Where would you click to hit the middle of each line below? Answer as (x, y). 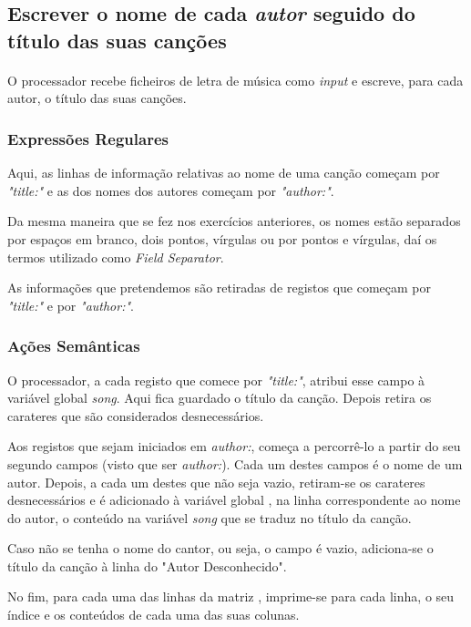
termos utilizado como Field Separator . (116, 257)
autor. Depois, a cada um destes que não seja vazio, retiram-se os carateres (216, 482)
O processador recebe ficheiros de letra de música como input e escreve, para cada (235, 80)
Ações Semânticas (74, 346)
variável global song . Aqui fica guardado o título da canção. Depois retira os (220, 398)
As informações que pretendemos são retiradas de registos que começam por (220, 288)
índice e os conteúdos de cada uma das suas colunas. (154, 615)
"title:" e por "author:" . (71, 305)
